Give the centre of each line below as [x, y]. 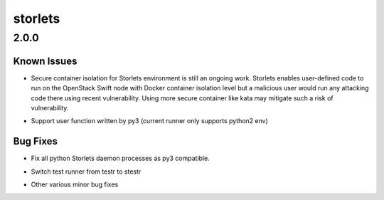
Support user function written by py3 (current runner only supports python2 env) [149, 121]
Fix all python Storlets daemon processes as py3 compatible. [120, 158]
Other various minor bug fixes [75, 184]
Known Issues [45, 61]
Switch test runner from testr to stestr [86, 172]
